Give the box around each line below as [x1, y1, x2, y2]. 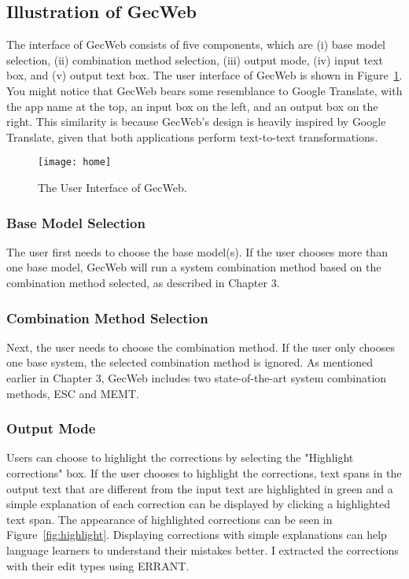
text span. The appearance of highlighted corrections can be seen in [6, 511, 333, 527]
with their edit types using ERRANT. [6, 557, 190, 573]
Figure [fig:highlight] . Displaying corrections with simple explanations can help [6, 526, 387, 543]
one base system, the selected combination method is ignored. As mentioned [6, 354, 373, 371]
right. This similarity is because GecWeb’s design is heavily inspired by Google [6, 113, 386, 130]
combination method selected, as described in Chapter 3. [6, 275, 280, 291]
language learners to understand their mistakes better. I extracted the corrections [6, 541, 399, 558]
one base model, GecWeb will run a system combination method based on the [6, 259, 381, 275]
